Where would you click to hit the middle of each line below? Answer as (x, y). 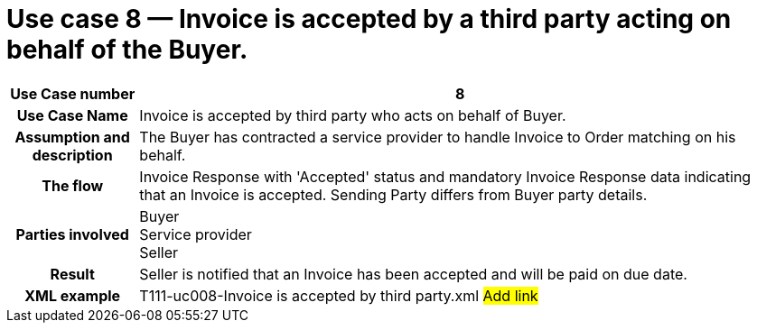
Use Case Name (72, 115)
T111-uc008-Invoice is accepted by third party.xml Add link (339, 295)
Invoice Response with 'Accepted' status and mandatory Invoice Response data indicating (445, 176)
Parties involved (72, 234)
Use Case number (73, 93)
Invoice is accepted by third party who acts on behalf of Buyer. (353, 115)
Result (72, 274)
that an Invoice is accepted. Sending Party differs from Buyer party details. (393, 194)
